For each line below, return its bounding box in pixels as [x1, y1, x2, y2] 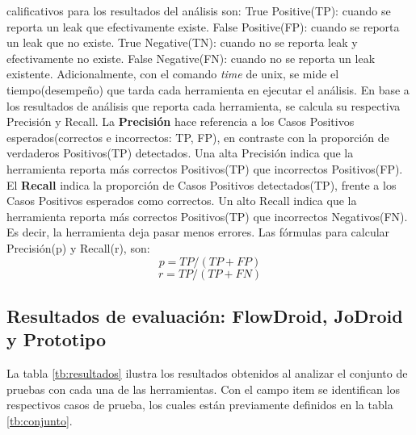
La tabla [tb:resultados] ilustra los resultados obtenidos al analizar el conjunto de [6, 365, 408, 382]
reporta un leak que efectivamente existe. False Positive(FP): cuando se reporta [6, 18, 400, 35]
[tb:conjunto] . [6, 412, 73, 429]
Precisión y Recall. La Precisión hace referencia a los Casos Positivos [6, 113, 355, 130]
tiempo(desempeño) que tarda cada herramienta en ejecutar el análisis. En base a [6, 81, 410, 98]
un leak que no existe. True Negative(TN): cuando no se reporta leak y [6, 34, 358, 51]
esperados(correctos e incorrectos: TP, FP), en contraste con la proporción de [6, 128, 389, 145]
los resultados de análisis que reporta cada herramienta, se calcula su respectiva [6, 97, 401, 114]
